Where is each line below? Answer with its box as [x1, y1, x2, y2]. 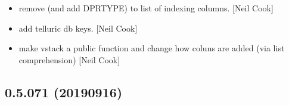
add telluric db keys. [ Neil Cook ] [18, 21, 138, 34]
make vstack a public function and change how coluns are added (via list [18, 42, 285, 54]
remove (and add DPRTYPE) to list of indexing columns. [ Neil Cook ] [18, 2, 274, 14]
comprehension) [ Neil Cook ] [18, 53, 120, 66]
